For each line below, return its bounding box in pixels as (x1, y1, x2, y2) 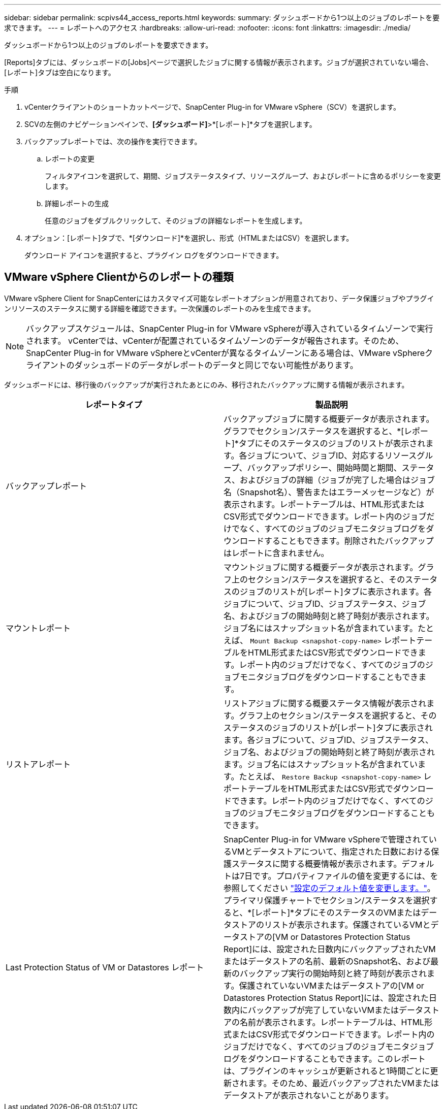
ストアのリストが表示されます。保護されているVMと (232, 919, 431, 930)
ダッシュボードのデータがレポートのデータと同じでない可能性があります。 (74, 360, 358, 370)
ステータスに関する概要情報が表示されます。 (232, 858, 402, 869)
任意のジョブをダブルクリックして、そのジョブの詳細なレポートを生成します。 (45, 216, 307, 225)
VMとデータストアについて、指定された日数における (232, 846, 431, 857)
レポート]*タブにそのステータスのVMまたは (255, 907, 421, 918)
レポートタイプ (85, 399, 142, 410)
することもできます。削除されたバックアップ (264, 535, 434, 546)
